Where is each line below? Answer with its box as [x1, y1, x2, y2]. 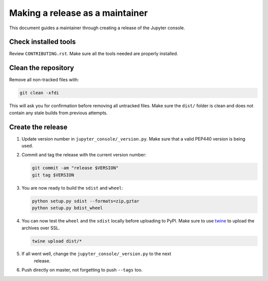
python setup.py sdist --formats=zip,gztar [32, 198, 140, 204]
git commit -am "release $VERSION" [32, 165, 119, 171]
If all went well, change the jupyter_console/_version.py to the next [21, 251, 171, 257]
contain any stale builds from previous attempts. [9, 110, 108, 116]
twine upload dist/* [32, 238, 82, 244]
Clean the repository [9, 64, 74, 72]
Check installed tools [9, 38, 76, 46]
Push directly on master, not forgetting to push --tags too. [21, 267, 143, 273]
